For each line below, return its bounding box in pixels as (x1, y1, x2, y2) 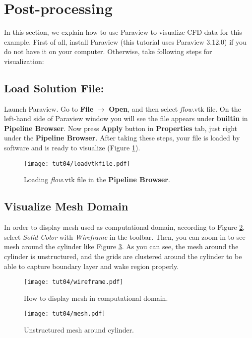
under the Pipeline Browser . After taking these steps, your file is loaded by (4, 133, 240, 143)
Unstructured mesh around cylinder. (24, 325, 134, 335)
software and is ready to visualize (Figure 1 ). (4, 142, 140, 153)
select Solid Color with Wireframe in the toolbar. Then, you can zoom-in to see (4, 231, 246, 242)
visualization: (4, 56, 44, 66)
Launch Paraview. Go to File (4, 103, 94, 114)
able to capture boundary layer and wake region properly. (4, 261, 179, 271)
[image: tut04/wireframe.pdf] (24, 278, 124, 286)
